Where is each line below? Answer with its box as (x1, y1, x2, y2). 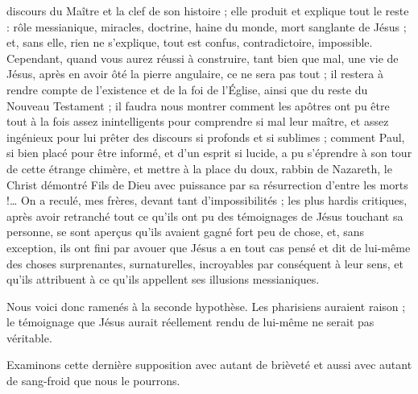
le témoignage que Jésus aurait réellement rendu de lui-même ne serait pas (6, 313, 375, 330)
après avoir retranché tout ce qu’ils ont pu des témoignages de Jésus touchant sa (6, 207, 404, 224)
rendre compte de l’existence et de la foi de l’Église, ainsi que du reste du (6, 81, 368, 97)
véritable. (6, 329, 52, 346)
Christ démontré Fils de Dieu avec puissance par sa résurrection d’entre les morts (6, 176, 408, 193)
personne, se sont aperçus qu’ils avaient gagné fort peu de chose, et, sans (6, 223, 365, 240)
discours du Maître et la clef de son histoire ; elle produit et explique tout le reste (6, 2, 409, 19)
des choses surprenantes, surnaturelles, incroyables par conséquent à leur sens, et (6, 255, 404, 272)
